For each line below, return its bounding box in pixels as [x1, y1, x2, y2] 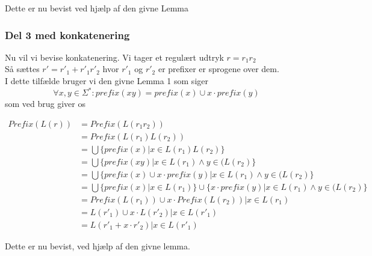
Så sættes [5, 62, 40, 75]
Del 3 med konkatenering [5, 27, 130, 42]
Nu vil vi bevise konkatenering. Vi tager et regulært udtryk [5, 50, 224, 63]
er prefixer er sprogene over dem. [158, 62, 279, 75]
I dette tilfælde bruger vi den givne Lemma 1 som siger [5, 75, 208, 87]
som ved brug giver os [5, 97, 85, 110]
